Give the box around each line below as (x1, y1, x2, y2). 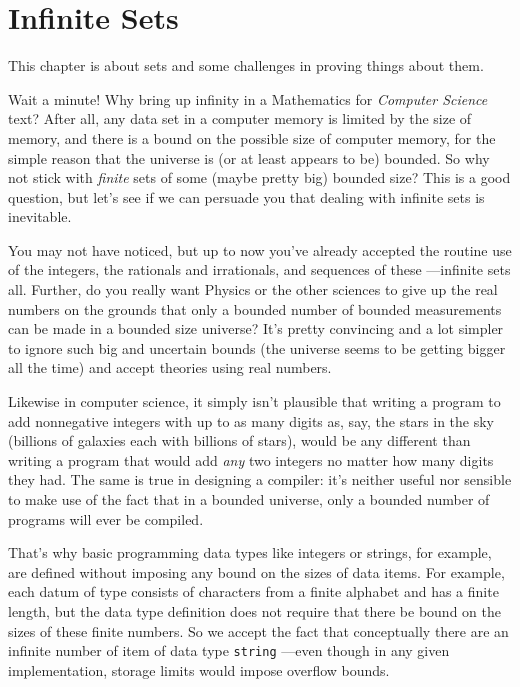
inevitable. (8, 206, 72, 227)
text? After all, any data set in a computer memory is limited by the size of (8, 108, 472, 129)
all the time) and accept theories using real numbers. (8, 357, 332, 378)
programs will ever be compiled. (8, 508, 204, 529)
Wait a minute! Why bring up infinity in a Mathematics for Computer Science (8, 88, 488, 109)
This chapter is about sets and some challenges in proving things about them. (8, 55, 484, 76)
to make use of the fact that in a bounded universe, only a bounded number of (8, 489, 490, 509)
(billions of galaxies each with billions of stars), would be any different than (8, 430, 471, 451)
